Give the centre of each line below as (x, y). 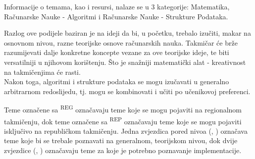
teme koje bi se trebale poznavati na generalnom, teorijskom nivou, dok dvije (121, 140)
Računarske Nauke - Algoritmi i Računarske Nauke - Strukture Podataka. (116, 16)
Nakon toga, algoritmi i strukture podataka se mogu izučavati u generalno (117, 81)
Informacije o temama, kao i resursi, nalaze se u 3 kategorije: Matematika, (117, 6)
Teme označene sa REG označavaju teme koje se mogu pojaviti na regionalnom (123, 109)
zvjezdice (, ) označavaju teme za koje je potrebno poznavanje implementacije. (123, 150)
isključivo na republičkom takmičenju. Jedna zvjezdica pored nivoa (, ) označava (126, 131)
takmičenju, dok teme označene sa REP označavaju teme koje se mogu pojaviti (123, 120)
